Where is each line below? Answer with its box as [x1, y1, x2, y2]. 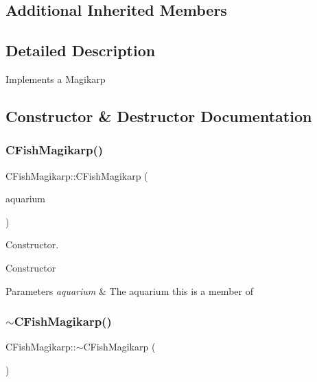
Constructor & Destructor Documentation [5, 105, 312, 126]
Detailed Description [5, 40, 156, 61]
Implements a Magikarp [5, 71, 106, 86]
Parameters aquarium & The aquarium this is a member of [5, 283, 253, 298]
